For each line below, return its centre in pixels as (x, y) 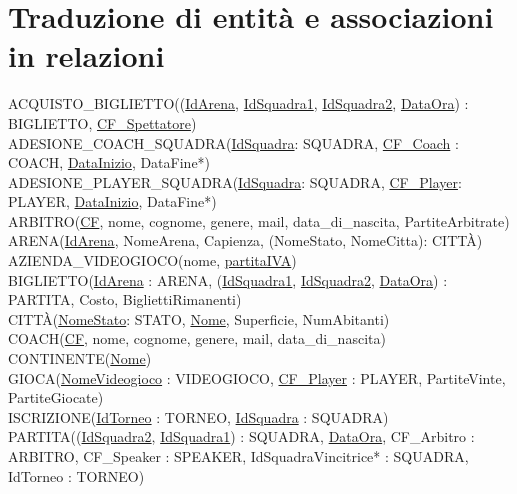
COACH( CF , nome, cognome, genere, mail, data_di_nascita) (197, 338)
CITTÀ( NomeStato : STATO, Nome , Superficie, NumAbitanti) (199, 318)
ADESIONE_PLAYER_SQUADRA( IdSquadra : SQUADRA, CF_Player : (235, 181)
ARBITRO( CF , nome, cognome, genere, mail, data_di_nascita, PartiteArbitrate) (259, 220)
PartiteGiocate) (56, 397)
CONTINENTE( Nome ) (80, 358)
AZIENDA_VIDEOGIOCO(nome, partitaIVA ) (152, 260)
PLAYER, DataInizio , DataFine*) (112, 201)
